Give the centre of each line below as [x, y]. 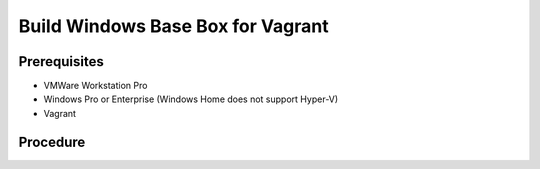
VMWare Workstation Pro [95, 86]
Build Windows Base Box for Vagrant [173, 26]
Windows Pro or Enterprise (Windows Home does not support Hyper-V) [191, 99]
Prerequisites [61, 61]
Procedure [52, 141]
